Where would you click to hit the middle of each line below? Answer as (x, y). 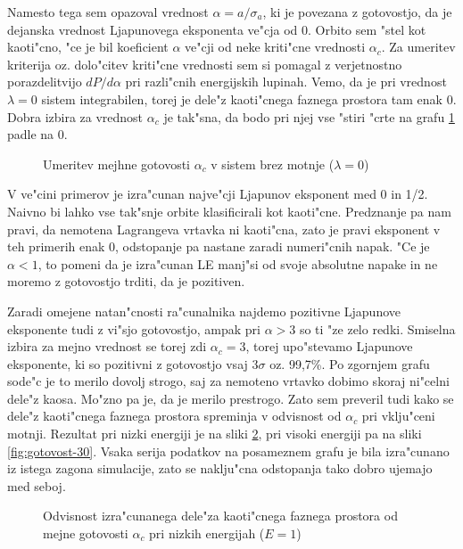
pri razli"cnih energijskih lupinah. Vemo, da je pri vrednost (286, 82)
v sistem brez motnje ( (273, 164)
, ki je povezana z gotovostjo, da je (357, 12)
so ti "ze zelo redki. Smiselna (377, 328)
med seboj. (37, 485)
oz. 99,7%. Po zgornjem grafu (350, 363)
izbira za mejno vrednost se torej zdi (107, 346)
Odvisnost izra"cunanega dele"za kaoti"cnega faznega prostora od (220, 516)
